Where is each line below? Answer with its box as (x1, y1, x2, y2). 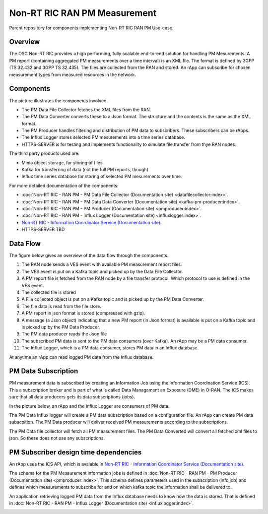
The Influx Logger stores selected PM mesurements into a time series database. (21, 134, 186, 140)
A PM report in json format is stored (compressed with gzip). (21, 310, 145, 316)
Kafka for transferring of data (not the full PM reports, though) (21, 167, 149, 173)
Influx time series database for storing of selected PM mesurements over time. (21, 174, 182, 180)
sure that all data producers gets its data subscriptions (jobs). (9, 394, 135, 400)
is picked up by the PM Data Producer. (21, 324, 100, 330)
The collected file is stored (21, 289, 76, 295)
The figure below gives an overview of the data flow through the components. (9, 253, 169, 258)
